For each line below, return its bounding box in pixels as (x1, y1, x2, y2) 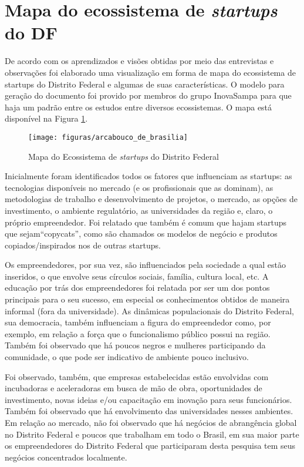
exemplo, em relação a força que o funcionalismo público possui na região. (5, 327, 271, 340)
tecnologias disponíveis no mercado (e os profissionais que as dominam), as (5, 181, 273, 193)
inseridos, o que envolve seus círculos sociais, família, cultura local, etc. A (5, 270, 269, 282)
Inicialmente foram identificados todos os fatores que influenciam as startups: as (5, 170, 292, 182)
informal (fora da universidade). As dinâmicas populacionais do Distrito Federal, (5, 304, 294, 317)
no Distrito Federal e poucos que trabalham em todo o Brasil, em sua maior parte (5, 428, 299, 440)
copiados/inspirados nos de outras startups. (5, 238, 161, 251)
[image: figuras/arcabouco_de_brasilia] (28, 133, 188, 142)
